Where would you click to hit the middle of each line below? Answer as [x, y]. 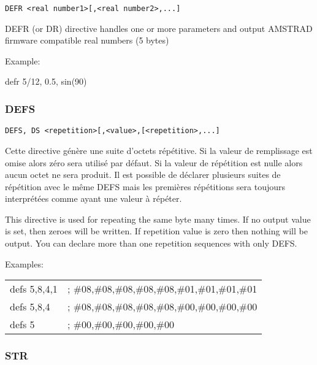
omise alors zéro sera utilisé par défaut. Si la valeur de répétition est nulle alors [154, 162]
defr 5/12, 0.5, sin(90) [46, 81]
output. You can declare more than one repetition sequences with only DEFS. [151, 243]
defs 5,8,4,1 [34, 289]
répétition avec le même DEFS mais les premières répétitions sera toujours [145, 186]
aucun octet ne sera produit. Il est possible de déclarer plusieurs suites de [143, 175]
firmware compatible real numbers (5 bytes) [87, 40]
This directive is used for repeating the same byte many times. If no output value [158, 219]
